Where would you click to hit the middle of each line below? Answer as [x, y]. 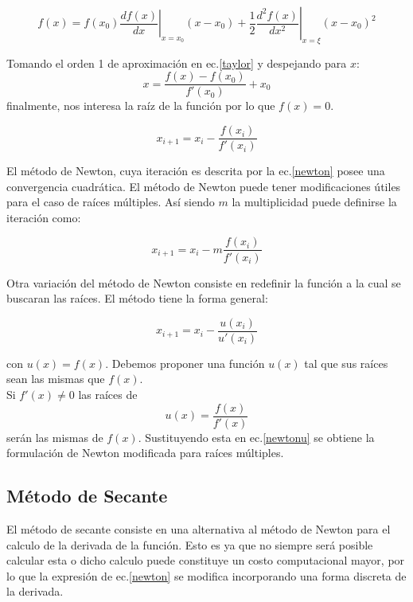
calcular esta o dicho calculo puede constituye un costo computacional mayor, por [206, 560]
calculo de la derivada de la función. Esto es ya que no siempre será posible [190, 544]
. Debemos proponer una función [185, 363]
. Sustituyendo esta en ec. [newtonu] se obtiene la [256, 437]
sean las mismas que [56, 379]
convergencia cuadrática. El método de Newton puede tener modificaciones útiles [204, 186]
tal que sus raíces [346, 363]
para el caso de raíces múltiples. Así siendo [111, 202]
